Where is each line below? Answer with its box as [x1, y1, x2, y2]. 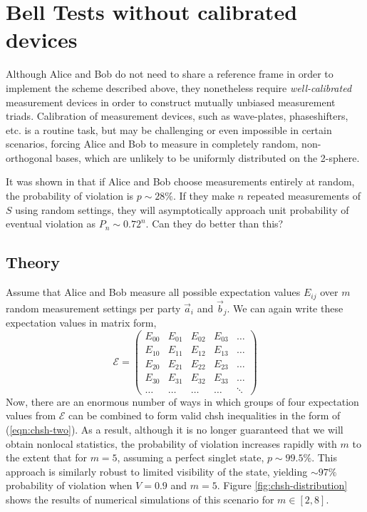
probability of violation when [6, 478, 133, 493]
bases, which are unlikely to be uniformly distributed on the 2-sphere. [56, 150, 360, 165]
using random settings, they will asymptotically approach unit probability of [15, 202, 349, 217]
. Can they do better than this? [145, 216, 284, 231]
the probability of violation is [6, 188, 134, 203]
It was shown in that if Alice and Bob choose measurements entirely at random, [6, 174, 355, 189]
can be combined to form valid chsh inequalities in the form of [68, 408, 341, 423]
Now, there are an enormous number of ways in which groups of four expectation [6, 394, 359, 409]
